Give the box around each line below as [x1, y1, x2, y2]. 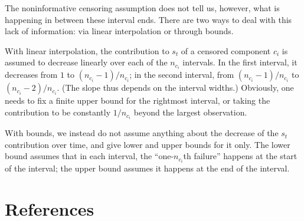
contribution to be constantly [5, 106, 111, 118]
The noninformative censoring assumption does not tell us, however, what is [5, 2, 280, 14]
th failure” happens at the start [183, 150, 298, 162]
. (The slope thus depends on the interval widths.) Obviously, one [57, 81, 294, 94]
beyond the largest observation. [133, 106, 247, 118]
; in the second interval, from [129, 68, 234, 81]
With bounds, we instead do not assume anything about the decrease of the [5, 127, 279, 139]
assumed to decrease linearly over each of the [5, 56, 168, 68]
